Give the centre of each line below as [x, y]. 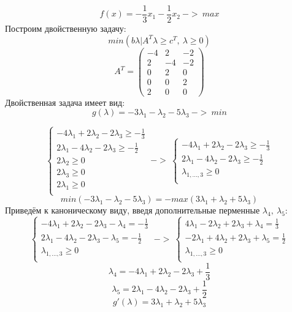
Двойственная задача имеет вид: [65, 102]
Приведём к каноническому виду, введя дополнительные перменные [133, 210]
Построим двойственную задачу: [66, 28]
